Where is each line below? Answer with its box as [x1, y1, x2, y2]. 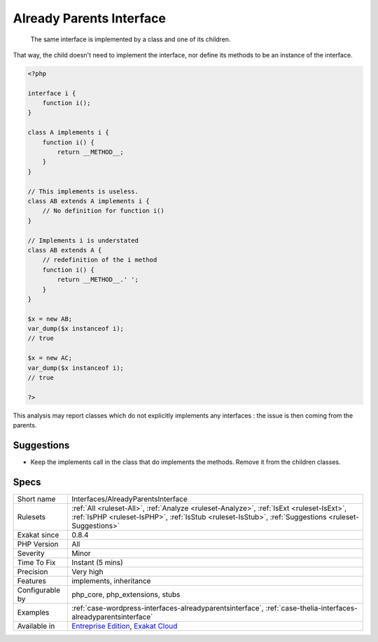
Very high [71, 567, 104, 576]
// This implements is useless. [27, 187, 139, 196]
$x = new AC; [27, 354, 73, 362]
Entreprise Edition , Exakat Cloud [71, 621, 178, 631]
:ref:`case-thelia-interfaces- [265, 603, 358, 613]
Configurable [17, 585, 61, 595]
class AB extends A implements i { [27, 197, 150, 205]
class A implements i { [27, 128, 110, 137]
